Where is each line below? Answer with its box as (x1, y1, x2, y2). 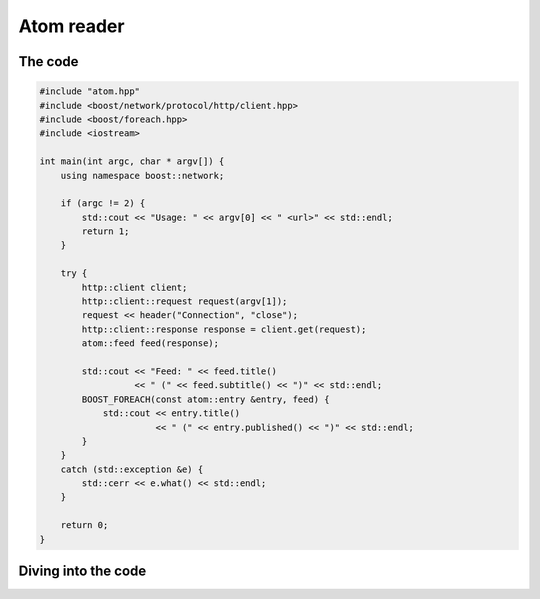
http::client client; (81, 281, 188, 293)
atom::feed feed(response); (81, 338, 220, 349)
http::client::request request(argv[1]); (81, 296, 288, 307)
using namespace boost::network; (60, 170, 225, 181)
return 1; (81, 226, 130, 237)
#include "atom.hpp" (39, 86, 140, 97)
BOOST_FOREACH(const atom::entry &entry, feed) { (81, 393, 330, 405)
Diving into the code (18, 563, 147, 580)
